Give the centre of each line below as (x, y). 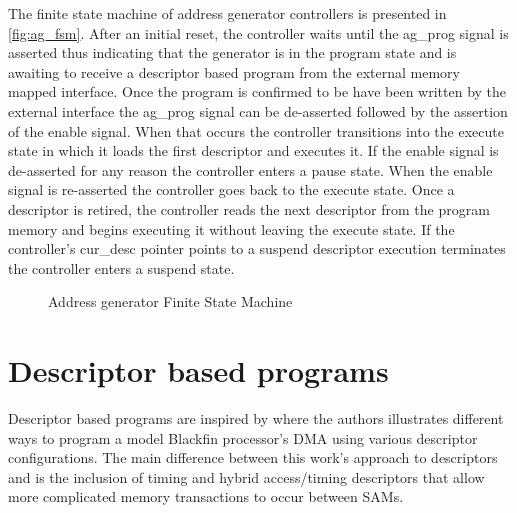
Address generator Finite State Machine (170, 301)
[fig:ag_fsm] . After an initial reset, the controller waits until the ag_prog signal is (258, 32)
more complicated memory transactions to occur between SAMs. (206, 496)
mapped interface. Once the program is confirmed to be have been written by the (257, 91)
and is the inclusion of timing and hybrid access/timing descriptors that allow (246, 476)
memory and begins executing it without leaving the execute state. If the (231, 228)
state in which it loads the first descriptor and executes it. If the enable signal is (253, 150)
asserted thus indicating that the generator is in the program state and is (232, 52)
